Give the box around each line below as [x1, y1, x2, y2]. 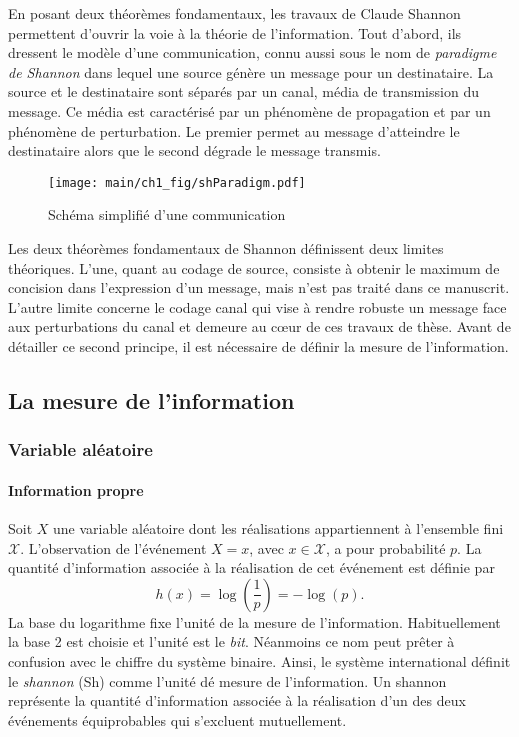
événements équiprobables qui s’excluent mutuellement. [8, 709, 347, 730]
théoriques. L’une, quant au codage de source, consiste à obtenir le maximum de [8, 257, 500, 278]
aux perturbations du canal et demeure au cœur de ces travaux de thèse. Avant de [8, 316, 511, 337]
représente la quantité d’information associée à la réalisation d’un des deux [8, 690, 466, 711]
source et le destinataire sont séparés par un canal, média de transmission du [8, 81, 479, 102]
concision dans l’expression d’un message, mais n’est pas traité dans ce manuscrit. [8, 277, 510, 298]
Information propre [8, 479, 144, 500]
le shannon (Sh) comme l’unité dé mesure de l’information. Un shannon [8, 670, 447, 691]
